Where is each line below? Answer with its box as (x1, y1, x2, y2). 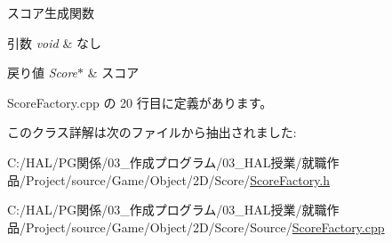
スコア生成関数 (7, 4, 94, 21)
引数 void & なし (7, 33, 101, 52)
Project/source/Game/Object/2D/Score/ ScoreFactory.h (25, 170, 331, 189)
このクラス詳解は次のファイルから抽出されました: (7, 123, 297, 142)
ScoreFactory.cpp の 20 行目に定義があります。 (7, 93, 273, 111)
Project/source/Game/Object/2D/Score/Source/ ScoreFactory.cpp (25, 217, 385, 236)
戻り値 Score (7, 63, 78, 82)
